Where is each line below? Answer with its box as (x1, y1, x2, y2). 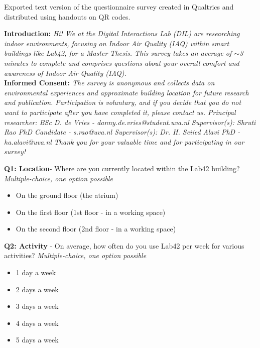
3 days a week (16, 301, 59, 311)
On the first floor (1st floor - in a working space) (16, 206, 166, 217)
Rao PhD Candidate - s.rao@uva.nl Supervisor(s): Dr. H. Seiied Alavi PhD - (4, 127, 240, 137)
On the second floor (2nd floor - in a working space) (16, 223, 176, 234)
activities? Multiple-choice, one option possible (4, 250, 147, 261)
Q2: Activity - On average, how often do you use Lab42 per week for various (4, 240, 244, 251)
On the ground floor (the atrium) (16, 190, 118, 200)
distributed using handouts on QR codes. (4, 11, 131, 22)
